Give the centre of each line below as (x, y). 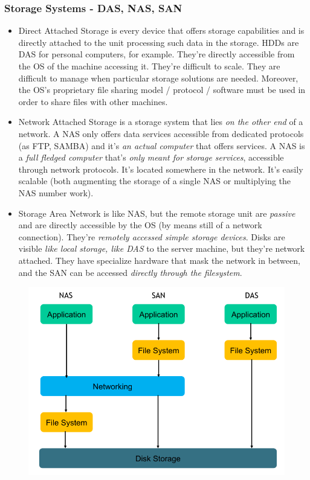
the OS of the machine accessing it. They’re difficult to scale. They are (149, 66)
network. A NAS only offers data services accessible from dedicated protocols (161, 133)
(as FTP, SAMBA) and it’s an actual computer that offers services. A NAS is (162, 145)
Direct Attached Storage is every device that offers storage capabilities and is (161, 30)
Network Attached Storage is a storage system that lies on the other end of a (161, 122)
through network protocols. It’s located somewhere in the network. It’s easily (161, 169)
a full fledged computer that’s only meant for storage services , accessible (151, 157)
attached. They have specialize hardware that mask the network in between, (159, 260)
